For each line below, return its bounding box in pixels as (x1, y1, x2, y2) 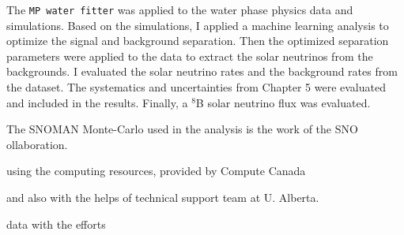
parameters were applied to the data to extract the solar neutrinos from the (6, 47, 373, 64)
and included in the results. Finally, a (6, 94, 188, 110)
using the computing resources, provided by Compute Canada (6, 162, 306, 179)
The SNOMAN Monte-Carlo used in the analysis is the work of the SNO (6, 121, 358, 137)
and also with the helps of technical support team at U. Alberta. (6, 189, 319, 205)
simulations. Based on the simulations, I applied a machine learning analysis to (6, 17, 389, 33)
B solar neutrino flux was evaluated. (195, 94, 371, 110)
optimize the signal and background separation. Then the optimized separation (6, 32, 389, 49)
